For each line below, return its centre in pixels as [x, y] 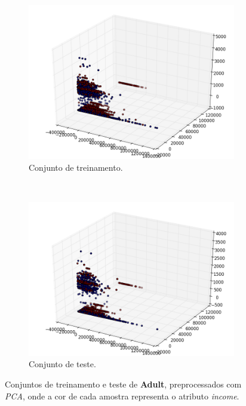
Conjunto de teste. [62, 364]
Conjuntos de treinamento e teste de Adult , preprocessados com [123, 384]
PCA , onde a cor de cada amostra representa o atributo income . [122, 396]
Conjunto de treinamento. [76, 167]
